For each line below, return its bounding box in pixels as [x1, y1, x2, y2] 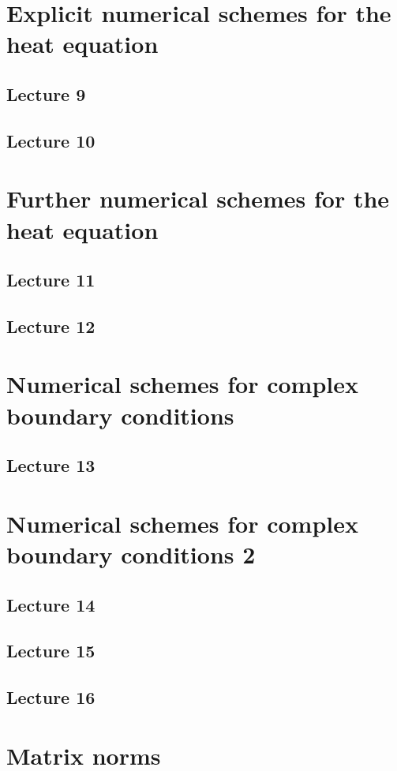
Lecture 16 [6, 685, 96, 709]
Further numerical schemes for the [6, 182, 390, 215]
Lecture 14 [6, 592, 96, 616]
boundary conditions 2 [6, 537, 256, 570]
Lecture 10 [6, 128, 96, 152]
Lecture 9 [6, 81, 86, 106]
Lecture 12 [6, 313, 96, 338]
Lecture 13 [6, 453, 96, 477]
